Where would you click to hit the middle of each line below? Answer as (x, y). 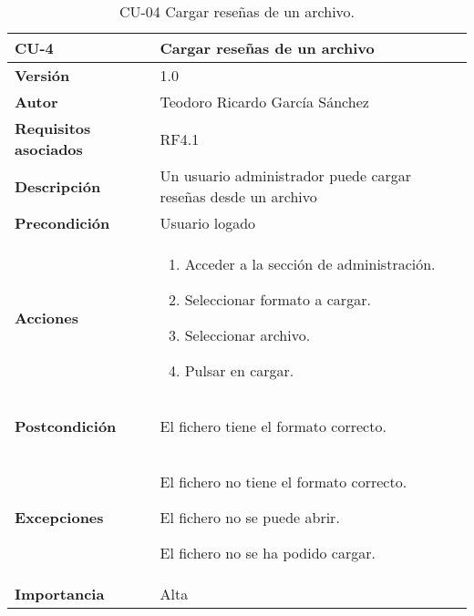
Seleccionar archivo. (247, 335)
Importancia (60, 594)
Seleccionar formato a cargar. (278, 299)
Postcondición (66, 426)
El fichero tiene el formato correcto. (273, 426)
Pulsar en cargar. (239, 370)
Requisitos (53, 128)
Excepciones (59, 517)
